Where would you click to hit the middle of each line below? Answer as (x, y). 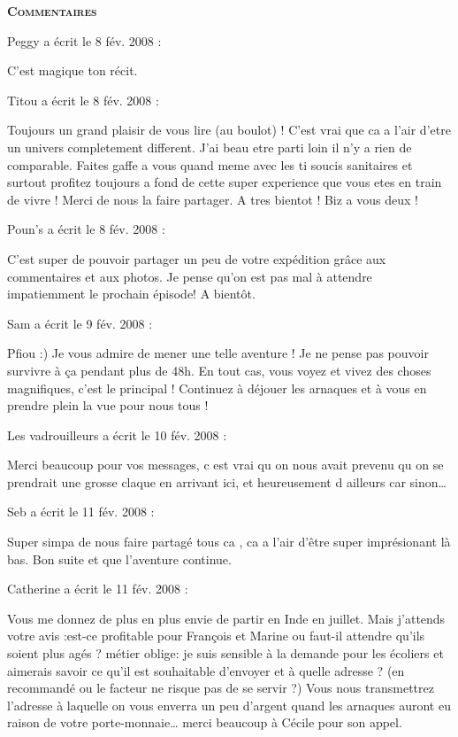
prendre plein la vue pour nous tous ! (108, 405)
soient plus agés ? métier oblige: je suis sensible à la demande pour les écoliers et (225, 653)
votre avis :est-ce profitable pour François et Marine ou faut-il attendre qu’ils (216, 636)
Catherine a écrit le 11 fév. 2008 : (98, 589)
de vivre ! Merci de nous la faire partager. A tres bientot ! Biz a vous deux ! (213, 199)
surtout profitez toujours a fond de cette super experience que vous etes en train (225, 182)
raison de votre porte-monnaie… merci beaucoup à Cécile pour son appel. (205, 722)
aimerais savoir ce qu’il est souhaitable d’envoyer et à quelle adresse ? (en (206, 670)
